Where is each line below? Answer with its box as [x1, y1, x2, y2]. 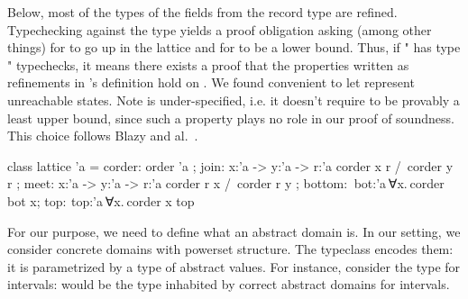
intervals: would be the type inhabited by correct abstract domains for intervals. [7, 275, 450, 294]
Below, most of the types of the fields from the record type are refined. [7, 3, 398, 21]
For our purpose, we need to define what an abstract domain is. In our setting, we [7, 222, 461, 240]
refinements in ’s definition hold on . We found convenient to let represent [7, 73, 415, 92]
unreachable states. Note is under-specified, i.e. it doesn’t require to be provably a [7, 90, 460, 109]
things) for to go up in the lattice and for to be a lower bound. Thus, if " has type [7, 38, 461, 57]
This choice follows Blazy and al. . [7, 126, 198, 145]
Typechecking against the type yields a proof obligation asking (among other [7, 20, 432, 39]
